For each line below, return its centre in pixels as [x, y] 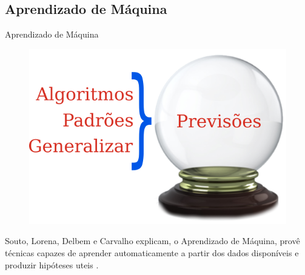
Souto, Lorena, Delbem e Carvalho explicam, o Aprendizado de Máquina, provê [152, 241]
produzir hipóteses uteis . [52, 264]
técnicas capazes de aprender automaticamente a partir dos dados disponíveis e [152, 252]
